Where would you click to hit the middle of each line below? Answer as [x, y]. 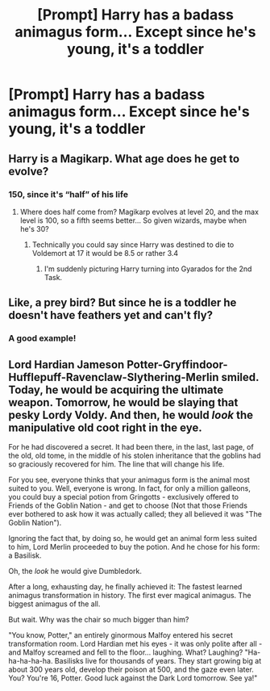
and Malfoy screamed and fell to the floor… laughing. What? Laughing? [126, 652]
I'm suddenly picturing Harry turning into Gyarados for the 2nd [148, 269]
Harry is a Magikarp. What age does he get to [124, 159]
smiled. [240, 377]
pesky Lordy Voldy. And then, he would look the [131, 415]
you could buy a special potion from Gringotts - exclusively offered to [124, 497]
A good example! [42, 338]
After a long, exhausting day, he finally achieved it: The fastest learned [125, 586]
